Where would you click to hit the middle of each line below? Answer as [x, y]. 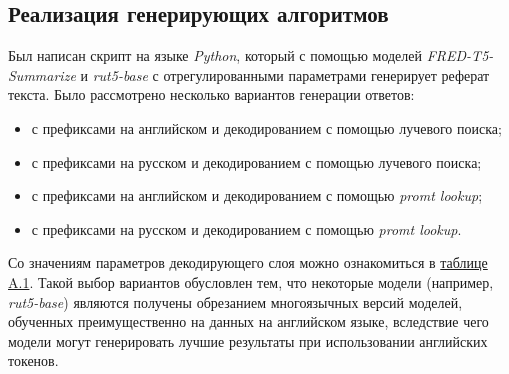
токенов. [33, 360]
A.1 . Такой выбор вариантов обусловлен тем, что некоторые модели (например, [251, 281]
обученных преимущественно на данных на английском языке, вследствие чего [248, 321]
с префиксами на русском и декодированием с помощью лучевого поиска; [256, 161]
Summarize [42, 74]
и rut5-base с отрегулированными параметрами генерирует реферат [285, 74]
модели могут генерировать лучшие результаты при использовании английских [248, 340]
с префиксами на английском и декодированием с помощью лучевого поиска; [266, 127]
